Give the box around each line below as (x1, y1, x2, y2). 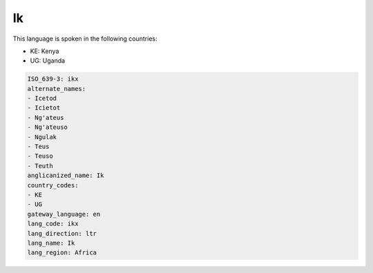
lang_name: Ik (27, 239, 75, 247)
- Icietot (27, 104, 61, 112)
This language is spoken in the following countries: (12, 34, 157, 43)
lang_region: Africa (27, 249, 97, 256)
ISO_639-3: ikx (27, 75, 79, 83)
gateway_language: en (27, 210, 101, 218)
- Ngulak (27, 133, 57, 141)
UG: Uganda (30, 57, 66, 65)
